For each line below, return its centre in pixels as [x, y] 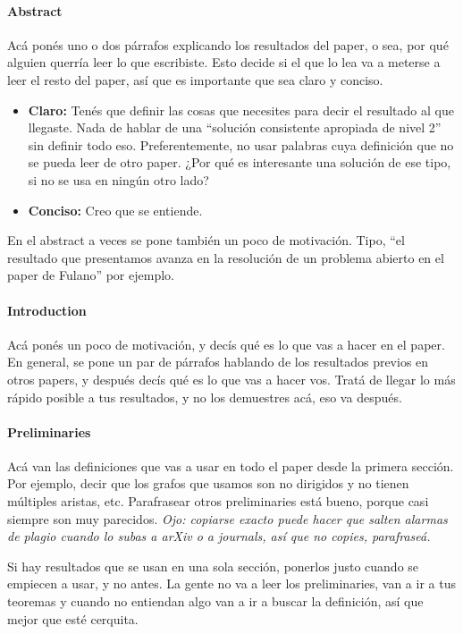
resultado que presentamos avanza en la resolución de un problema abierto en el [226, 257]
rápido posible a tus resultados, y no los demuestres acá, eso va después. [205, 397]
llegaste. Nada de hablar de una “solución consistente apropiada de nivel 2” [235, 127]
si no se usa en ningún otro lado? [118, 179]
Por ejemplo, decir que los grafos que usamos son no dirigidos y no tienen [208, 483]
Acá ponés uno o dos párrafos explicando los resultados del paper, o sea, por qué [228, 44]
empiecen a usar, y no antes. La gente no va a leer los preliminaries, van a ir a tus [231, 583]
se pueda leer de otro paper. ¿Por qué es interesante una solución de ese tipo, [240, 162]
